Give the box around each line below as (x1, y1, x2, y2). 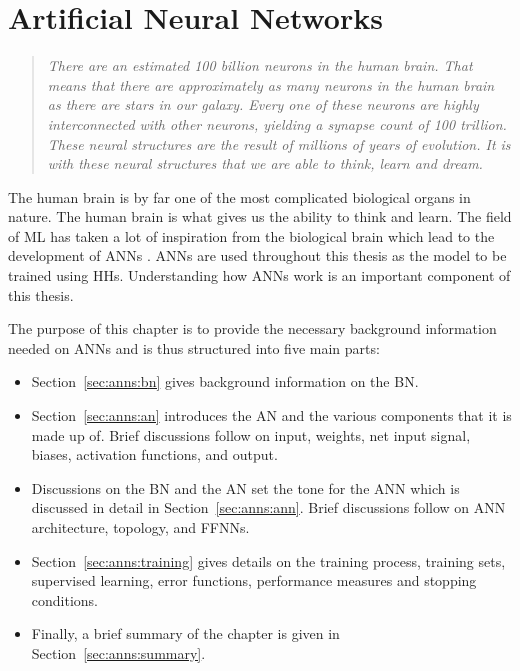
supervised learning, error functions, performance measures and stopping (31, 570, 477, 591)
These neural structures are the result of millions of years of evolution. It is (47, 133, 511, 154)
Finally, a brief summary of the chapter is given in (31, 623, 340, 644)
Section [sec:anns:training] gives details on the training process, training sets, (31, 550, 506, 571)
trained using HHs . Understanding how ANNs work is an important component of (8, 265, 511, 286)
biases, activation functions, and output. (31, 444, 278, 465)
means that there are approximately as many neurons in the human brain (47, 74, 495, 95)
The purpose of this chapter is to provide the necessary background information (8, 318, 497, 339)
